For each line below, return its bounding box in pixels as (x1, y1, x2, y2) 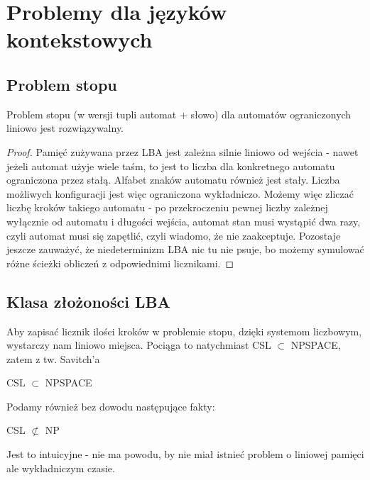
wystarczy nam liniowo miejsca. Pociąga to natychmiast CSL (6, 337, 271, 352)
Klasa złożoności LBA (6, 290, 170, 312)
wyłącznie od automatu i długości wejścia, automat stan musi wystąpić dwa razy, (6, 213, 361, 228)
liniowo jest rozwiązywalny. (6, 121, 124, 135)
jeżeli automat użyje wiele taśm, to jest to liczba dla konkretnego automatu (6, 158, 335, 173)
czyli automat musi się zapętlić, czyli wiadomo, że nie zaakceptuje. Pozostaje (6, 228, 341, 242)
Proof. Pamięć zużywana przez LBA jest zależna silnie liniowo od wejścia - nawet (6, 144, 359, 159)
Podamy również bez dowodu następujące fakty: (6, 398, 215, 413)
